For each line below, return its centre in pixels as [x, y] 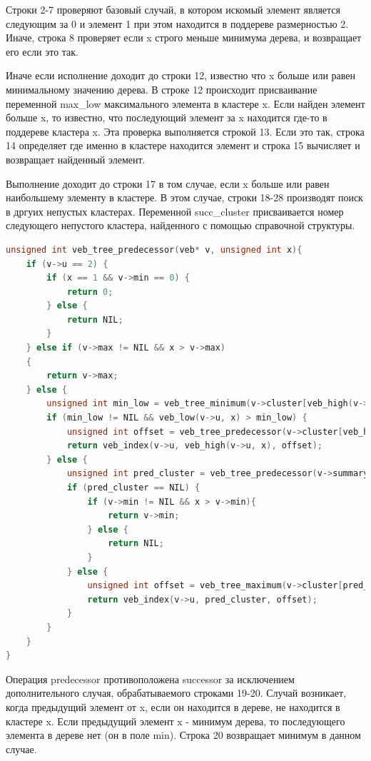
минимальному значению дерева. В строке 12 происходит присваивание [162, 89]
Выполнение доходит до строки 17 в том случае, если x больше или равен [168, 183]
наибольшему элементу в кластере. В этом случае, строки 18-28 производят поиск [184, 197]
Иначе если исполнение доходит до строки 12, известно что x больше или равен [181, 75]
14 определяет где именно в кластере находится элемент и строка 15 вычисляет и [183, 145]
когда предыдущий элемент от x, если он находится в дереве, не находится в [173, 706]
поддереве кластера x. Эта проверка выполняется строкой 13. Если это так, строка [185, 131]
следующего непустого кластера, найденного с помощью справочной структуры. [181, 225]
